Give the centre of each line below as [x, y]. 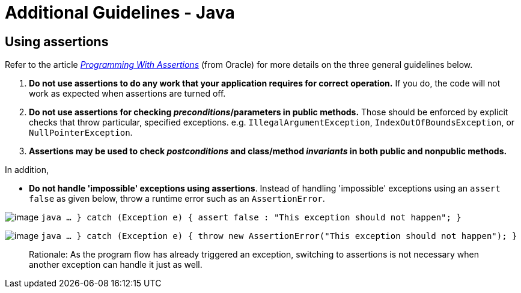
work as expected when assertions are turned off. [127, 94]
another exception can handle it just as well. [116, 265]
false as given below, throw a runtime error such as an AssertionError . [177, 199]
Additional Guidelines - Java [120, 13]
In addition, [27, 170]
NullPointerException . [81, 133]
